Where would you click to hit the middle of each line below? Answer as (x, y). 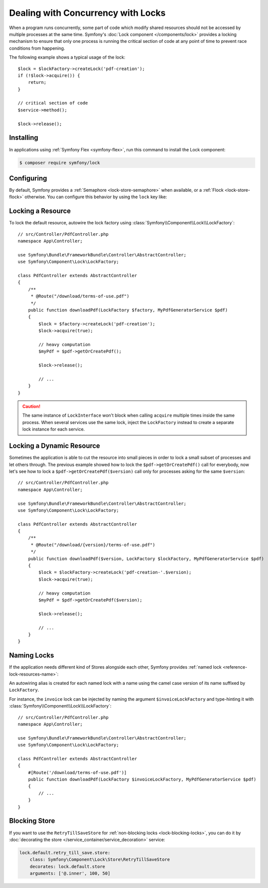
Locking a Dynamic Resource (55, 446)
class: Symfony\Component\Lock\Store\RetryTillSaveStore (100, 860)
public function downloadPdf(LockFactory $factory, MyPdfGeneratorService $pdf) (128, 310)
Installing (24, 138)
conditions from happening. (37, 48)
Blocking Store (32, 821)
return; (37, 82)
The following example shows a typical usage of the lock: (67, 57)
